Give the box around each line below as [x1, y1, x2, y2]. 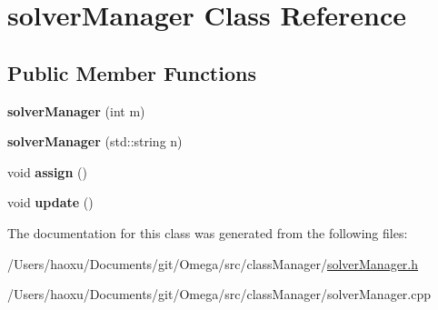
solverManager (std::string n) [7, 132, 183, 151]
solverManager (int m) [7, 101, 145, 120]
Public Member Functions [7, 58, 256, 86]
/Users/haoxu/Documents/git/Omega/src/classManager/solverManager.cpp [7, 285, 432, 304]
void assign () [7, 162, 87, 181]
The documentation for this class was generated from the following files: [7, 223, 408, 242]
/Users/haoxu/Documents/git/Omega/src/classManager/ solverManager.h [7, 254, 419, 273]
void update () [7, 193, 94, 212]
